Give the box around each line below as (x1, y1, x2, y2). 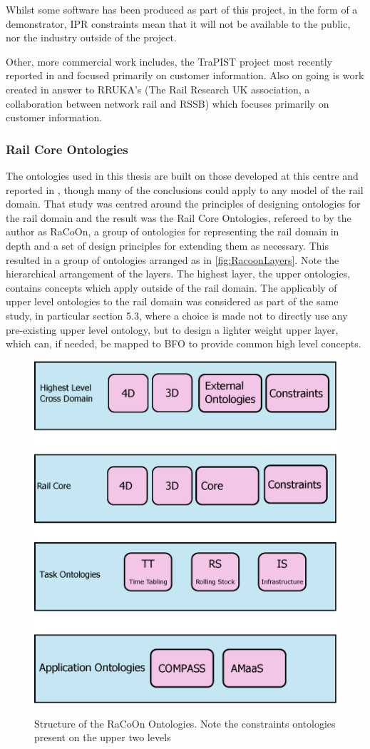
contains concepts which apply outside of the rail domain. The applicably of (6, 280, 337, 295)
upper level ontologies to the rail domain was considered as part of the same (6, 294, 339, 309)
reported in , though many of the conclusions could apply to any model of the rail (6, 182, 364, 197)
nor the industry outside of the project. (6, 30, 177, 45)
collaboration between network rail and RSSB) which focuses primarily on (6, 96, 329, 111)
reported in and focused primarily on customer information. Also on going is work (6, 68, 364, 83)
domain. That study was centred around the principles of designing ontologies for (6, 196, 361, 211)
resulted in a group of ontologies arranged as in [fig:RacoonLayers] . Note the (6, 252, 339, 267)
